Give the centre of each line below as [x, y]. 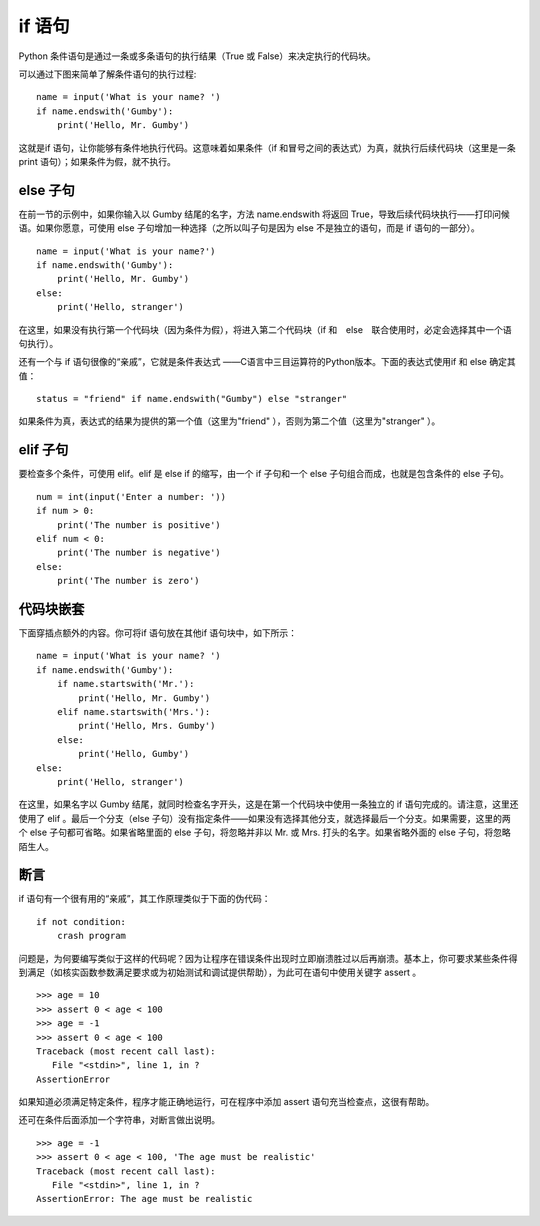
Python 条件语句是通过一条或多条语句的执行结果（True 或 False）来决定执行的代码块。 [197, 56]
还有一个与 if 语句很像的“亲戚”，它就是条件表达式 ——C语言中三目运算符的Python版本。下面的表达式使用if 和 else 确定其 [267, 362]
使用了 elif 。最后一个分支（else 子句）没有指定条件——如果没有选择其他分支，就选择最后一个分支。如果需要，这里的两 [265, 818]
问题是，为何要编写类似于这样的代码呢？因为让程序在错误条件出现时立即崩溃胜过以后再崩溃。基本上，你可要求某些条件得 [268, 958]
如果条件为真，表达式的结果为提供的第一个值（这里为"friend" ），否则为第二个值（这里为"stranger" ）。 [229, 421]
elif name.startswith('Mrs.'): [133, 711]
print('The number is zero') [128, 581]
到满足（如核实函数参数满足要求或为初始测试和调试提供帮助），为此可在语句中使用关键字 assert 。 [220, 972]
